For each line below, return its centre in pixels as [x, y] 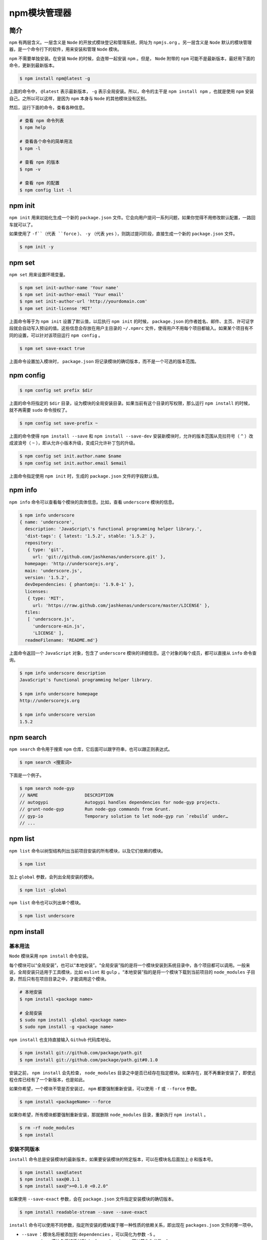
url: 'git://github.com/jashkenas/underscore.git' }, [99, 557]
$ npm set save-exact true [52, 348]
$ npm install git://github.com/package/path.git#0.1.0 [89, 1060]
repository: [39, 543]
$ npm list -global [43, 890]
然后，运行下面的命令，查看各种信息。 [48, 107]
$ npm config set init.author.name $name [70, 456]
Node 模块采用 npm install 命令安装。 [50, 956]
